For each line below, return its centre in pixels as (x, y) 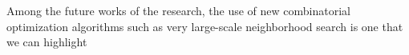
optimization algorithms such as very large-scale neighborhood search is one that (205, 26)
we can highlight (47, 42)
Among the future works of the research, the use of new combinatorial (178, 10)
